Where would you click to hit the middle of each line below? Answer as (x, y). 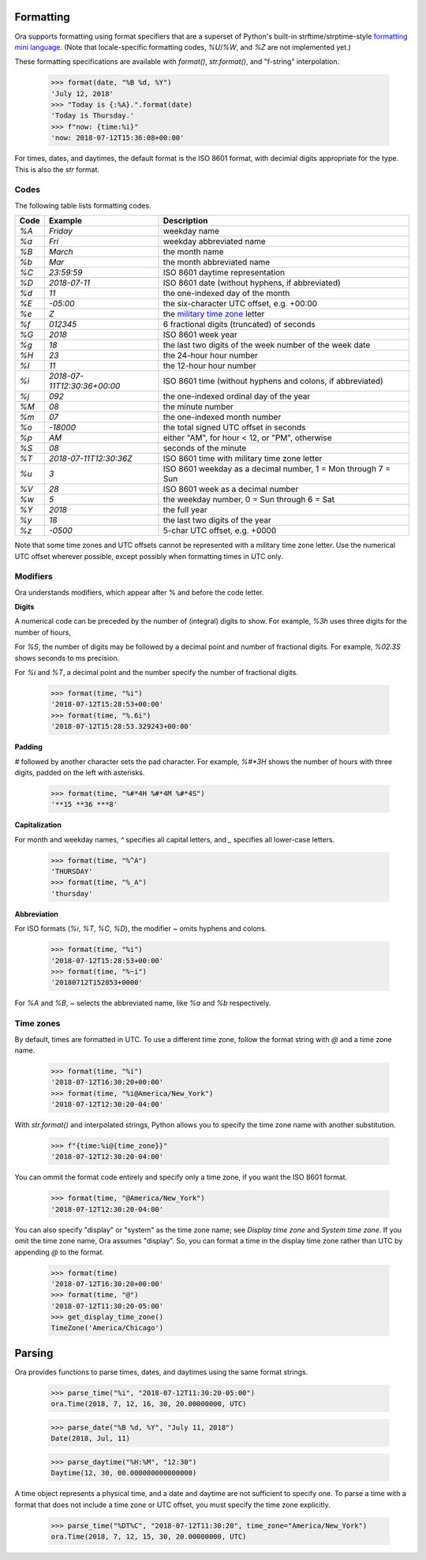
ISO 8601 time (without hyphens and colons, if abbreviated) (273, 381)
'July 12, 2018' (82, 94)
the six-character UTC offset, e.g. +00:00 (240, 304)
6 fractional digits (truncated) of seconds (239, 324)
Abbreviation (37, 914)
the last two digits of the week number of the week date (267, 345)
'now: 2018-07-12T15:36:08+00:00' (118, 138)
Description (185, 221)
